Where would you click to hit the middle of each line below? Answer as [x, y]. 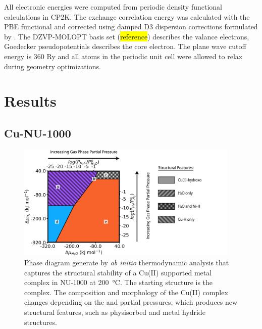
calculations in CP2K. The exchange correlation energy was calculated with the [127, 16]
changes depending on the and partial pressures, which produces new [131, 302]
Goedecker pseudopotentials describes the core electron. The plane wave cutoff [125, 46]
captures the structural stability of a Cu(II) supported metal [118, 272]
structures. [41, 322]
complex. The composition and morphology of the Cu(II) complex [126, 292]
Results [30, 101]
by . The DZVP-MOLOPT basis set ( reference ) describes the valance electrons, [127, 36]
